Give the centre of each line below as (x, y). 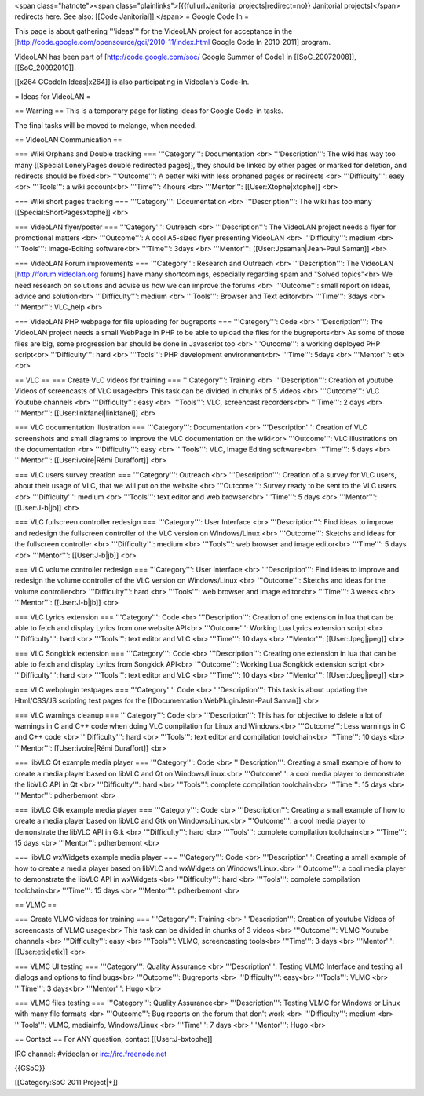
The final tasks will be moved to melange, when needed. (106, 125)
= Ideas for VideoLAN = (53, 96)
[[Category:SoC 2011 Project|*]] (66, 1083)
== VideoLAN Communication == (68, 139)
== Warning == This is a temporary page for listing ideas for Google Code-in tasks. (149, 111)
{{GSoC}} (30, 1068)
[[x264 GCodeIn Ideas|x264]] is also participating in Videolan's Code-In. (132, 82)
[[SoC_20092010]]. (45, 68)
